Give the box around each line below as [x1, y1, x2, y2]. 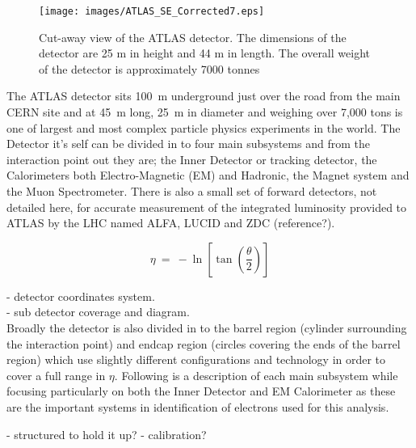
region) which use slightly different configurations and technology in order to [6, 351, 386, 368]
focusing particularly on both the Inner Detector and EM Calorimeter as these [6, 382, 396, 399]
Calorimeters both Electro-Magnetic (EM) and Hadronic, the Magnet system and [6, 167, 410, 184]
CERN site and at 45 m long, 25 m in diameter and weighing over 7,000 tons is [6, 104, 403, 120]
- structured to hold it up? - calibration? [6, 425, 207, 442]
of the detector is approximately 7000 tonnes [39, 60, 260, 77]
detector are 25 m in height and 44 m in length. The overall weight [39, 44, 370, 61]
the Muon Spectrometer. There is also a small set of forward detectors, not [6, 183, 377, 199]
